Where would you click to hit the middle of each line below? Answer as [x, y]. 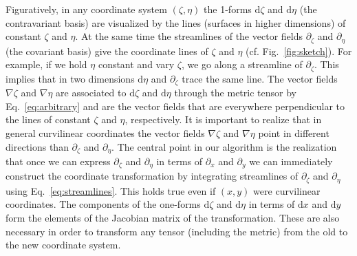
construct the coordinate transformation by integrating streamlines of [152, 176]
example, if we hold [46, 64]
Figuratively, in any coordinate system [86, 9]
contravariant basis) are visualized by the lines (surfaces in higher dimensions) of [176, 22]
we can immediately [291, 161]
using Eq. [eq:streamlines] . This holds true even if [111, 190]
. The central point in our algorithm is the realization [224, 146]
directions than [37, 146]
